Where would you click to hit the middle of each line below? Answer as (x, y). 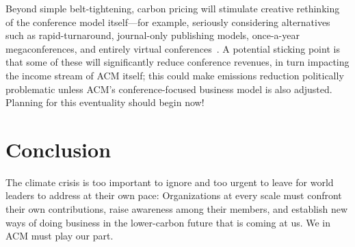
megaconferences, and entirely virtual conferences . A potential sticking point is (173, 48)
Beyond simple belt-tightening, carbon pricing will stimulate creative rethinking (173, 8)
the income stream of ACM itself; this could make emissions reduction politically (175, 75)
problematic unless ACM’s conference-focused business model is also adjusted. (169, 89)
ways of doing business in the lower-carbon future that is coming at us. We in (168, 222)
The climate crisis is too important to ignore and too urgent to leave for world (170, 182)
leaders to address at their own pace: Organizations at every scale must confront (174, 195)
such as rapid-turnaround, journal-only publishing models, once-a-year (153, 35)
